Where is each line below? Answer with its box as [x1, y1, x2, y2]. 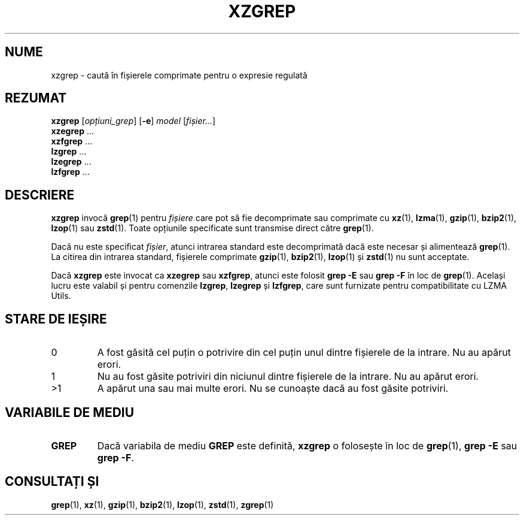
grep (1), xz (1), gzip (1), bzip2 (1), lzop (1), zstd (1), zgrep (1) [51, 499, 274, 510]
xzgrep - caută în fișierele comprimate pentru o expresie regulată [51, 69, 307, 80]
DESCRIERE [5, 187, 75, 202]
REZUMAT [5, 90, 67, 106]
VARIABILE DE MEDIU [5, 404, 135, 420]
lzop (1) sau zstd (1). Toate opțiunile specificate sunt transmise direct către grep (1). [51, 223, 374, 234]
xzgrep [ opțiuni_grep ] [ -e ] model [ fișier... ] [51, 116, 216, 126]
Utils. [51, 291, 71, 301]
